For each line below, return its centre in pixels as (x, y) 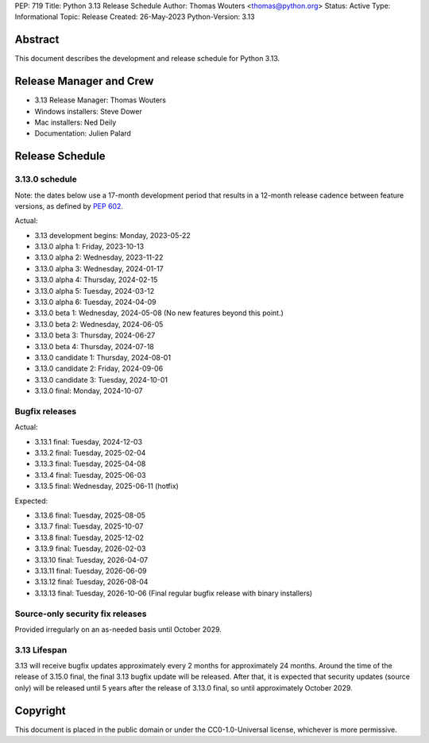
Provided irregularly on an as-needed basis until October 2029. (118, 629)
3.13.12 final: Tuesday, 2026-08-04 (91, 582)
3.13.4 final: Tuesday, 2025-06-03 (90, 475)
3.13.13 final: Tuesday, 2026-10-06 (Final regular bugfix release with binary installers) (174, 593)
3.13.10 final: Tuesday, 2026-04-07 (91, 560)
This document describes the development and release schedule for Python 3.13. (147, 59)
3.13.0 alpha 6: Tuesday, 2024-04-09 (95, 302)
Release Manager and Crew (84, 81)
